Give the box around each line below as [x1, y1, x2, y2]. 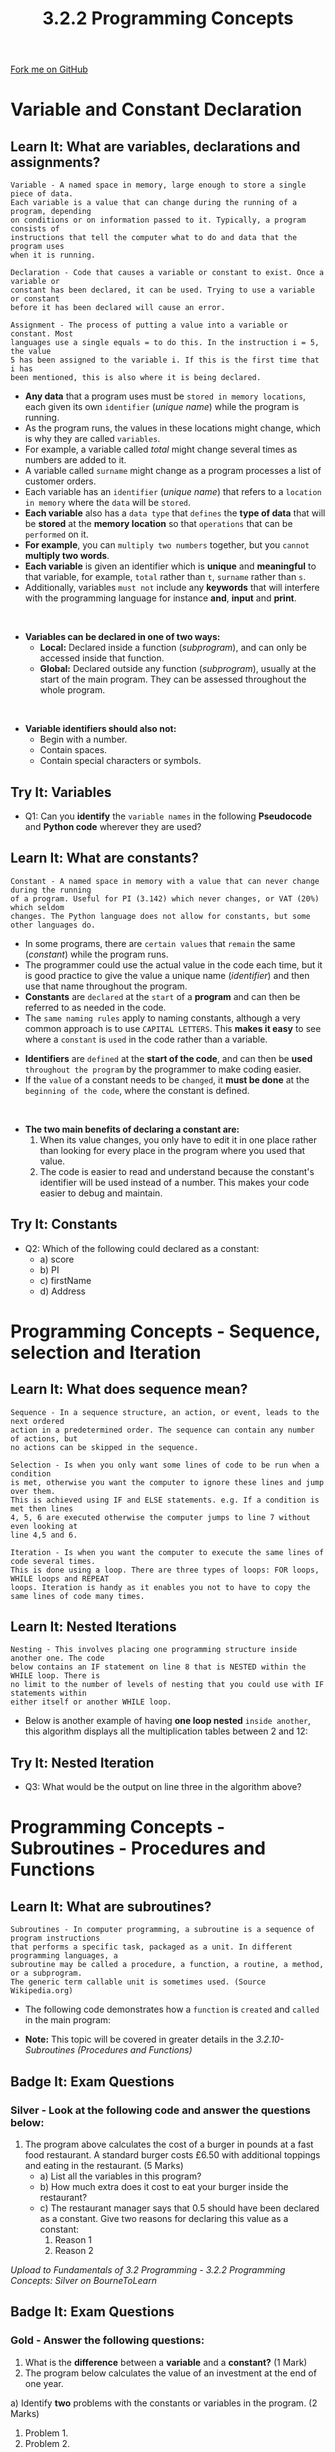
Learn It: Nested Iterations [10, 1618, 177, 1636]
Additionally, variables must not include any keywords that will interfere [24, 582, 320, 594]
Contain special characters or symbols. [39, 755, 202, 767]
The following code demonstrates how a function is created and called [24, 2003, 320, 2016]
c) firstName [39, 1274, 92, 1286]
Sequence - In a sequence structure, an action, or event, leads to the [10, 1407, 320, 1417]
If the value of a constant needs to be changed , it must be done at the [24, 1073, 310, 1086]
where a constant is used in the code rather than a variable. [24, 1033, 268, 1045]
